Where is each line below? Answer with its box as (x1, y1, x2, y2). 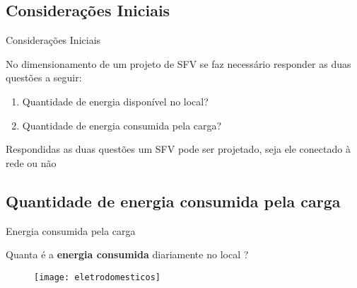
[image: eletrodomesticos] (34, 272, 160, 282)
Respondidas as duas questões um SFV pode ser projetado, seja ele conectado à (6, 142, 351, 156)
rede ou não (6, 155, 57, 170)
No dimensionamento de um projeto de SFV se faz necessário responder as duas (6, 56, 351, 71)
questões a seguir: (6, 70, 82, 85)
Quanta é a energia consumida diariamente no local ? (6, 247, 249, 262)
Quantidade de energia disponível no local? (22, 93, 209, 108)
